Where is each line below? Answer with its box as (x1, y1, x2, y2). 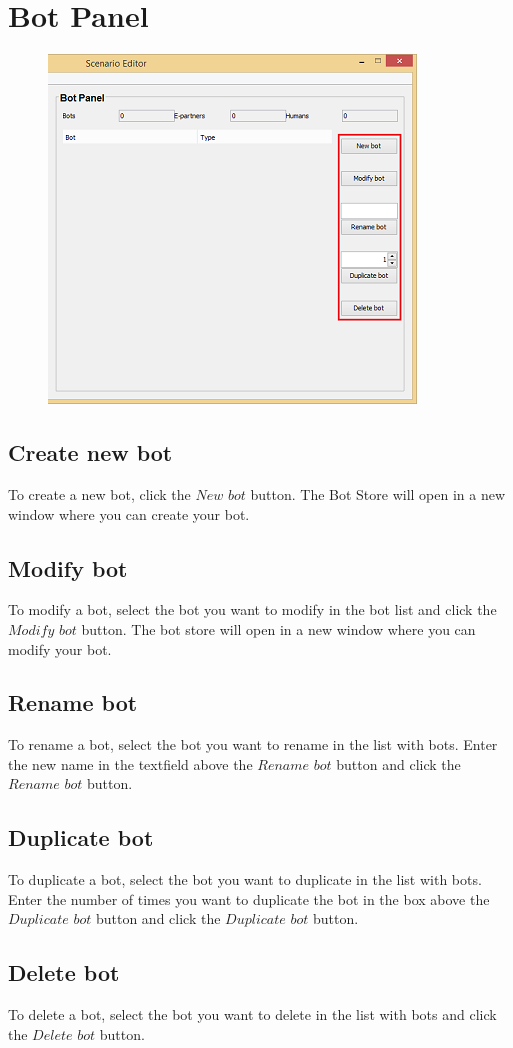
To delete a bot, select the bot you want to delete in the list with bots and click (8, 1004, 497, 1025)
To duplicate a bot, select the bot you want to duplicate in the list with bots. (8, 869, 482, 890)
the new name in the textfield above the (8, 753, 253, 774)
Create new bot (8, 437, 173, 468)
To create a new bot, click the (8, 483, 191, 504)
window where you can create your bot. (8, 503, 250, 524)
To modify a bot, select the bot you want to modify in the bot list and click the (8, 599, 497, 620)
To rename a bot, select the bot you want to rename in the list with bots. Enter (8, 734, 498, 755)
